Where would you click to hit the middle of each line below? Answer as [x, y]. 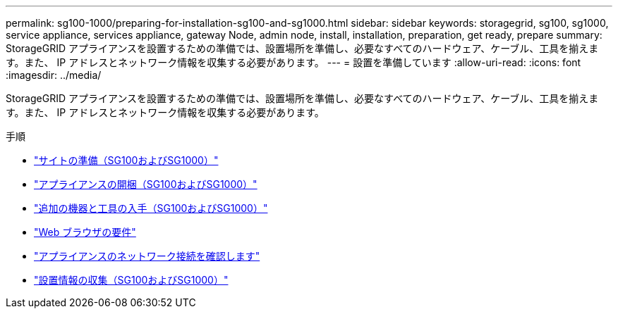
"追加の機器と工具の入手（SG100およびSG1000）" [151, 208]
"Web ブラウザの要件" [85, 232]
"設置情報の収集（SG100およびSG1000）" [131, 280]
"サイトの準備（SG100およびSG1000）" [126, 160]
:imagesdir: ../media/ [54, 75]
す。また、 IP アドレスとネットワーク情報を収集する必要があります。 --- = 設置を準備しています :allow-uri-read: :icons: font [293, 62]
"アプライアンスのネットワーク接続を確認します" [147, 256]
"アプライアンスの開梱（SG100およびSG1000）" [146, 184]
